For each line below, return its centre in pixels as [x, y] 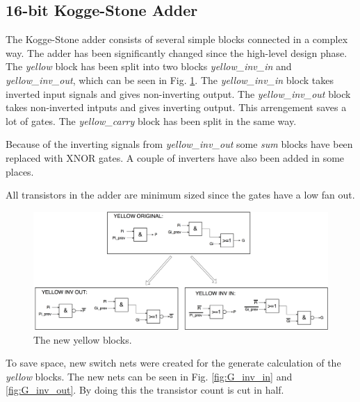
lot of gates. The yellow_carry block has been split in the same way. [151, 120]
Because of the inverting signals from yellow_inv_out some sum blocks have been [179, 144]
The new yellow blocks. [83, 339]
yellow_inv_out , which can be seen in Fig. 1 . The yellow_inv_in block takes [170, 79]
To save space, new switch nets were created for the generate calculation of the [173, 363]
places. [20, 171]
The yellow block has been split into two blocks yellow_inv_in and [149, 66]
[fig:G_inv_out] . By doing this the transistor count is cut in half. [145, 390]
